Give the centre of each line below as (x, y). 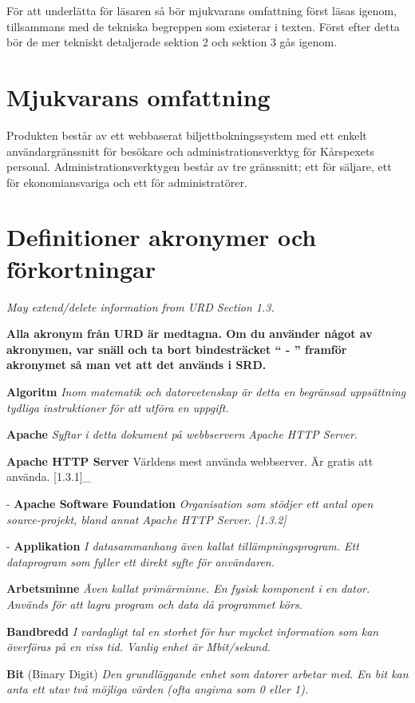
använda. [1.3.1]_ (49, 477)
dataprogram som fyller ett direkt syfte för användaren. (141, 561)
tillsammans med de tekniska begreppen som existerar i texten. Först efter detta (203, 26)
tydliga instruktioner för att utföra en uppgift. (118, 407)
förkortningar (81, 268)
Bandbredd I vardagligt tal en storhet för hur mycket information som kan (193, 631)
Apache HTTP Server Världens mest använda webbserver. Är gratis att (190, 461)
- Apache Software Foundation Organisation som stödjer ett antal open (190, 503)
